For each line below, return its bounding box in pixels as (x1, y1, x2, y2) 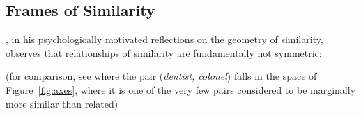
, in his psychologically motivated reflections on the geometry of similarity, (6, 32, 323, 47)
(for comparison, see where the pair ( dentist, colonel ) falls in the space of (6, 69, 317, 83)
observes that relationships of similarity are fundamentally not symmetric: (6, 45, 322, 60)
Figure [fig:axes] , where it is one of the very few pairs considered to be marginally (6, 82, 356, 97)
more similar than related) (6, 96, 118, 110)
